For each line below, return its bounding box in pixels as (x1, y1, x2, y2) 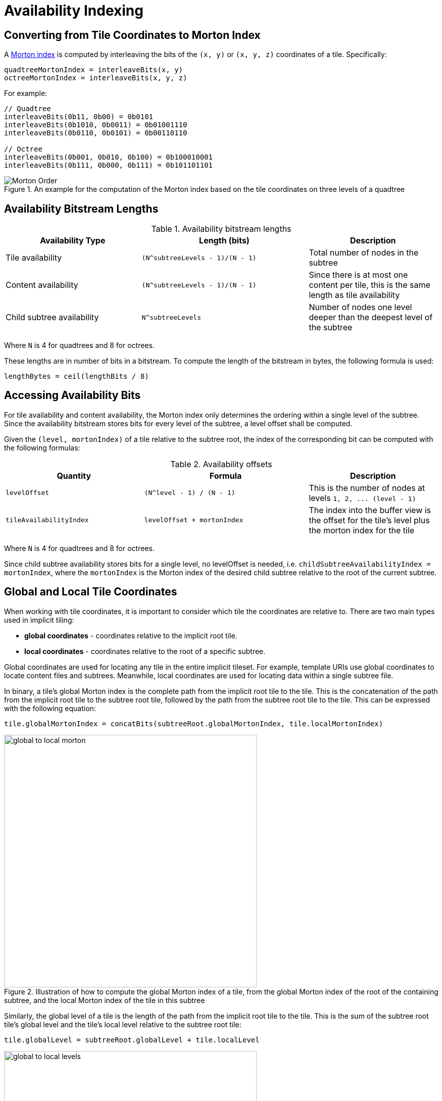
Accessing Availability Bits (4, 389, 141, 402)
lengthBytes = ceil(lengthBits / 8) (4, 372, 149, 381)
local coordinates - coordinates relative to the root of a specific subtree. (24, 646, 266, 656)
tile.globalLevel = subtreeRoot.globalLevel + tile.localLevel (4, 1035, 260, 1044)
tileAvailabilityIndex (6, 516, 89, 524)
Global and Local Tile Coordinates (4, 585, 177, 598)
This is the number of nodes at (309, 482, 425, 493)
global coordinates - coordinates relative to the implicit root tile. (24, 631, 237, 640)
